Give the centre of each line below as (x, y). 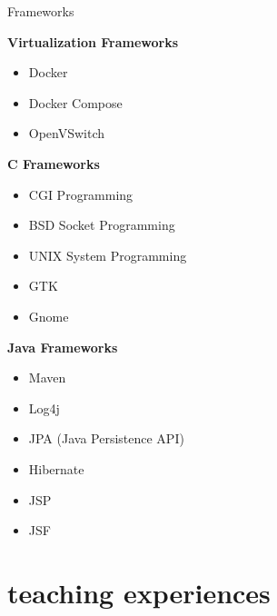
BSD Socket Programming (102, 225)
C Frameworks (54, 163)
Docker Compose (75, 102)
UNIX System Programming (108, 255)
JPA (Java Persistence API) (106, 438)
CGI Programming (81, 194)
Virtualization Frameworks (93, 41)
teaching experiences (139, 592)
